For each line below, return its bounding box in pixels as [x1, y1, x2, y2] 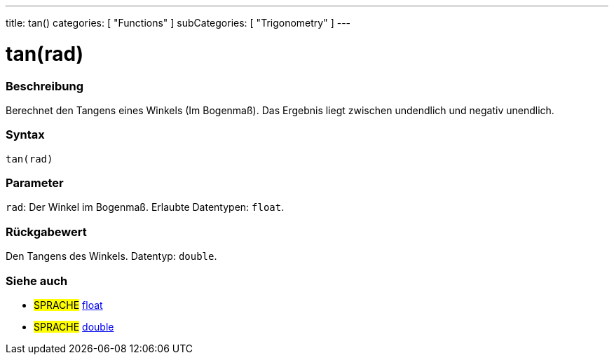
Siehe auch [6, 273, 68, 288]
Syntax [6, 127, 45, 142]
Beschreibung [6, 78, 84, 93]
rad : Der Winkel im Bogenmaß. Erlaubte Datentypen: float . [6, 201, 285, 214]
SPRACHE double [34, 320, 114, 333]
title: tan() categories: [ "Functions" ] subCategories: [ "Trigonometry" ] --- [6, 17, 351, 29]
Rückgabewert [6, 224, 87, 239]
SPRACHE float [34, 298, 103, 311]
